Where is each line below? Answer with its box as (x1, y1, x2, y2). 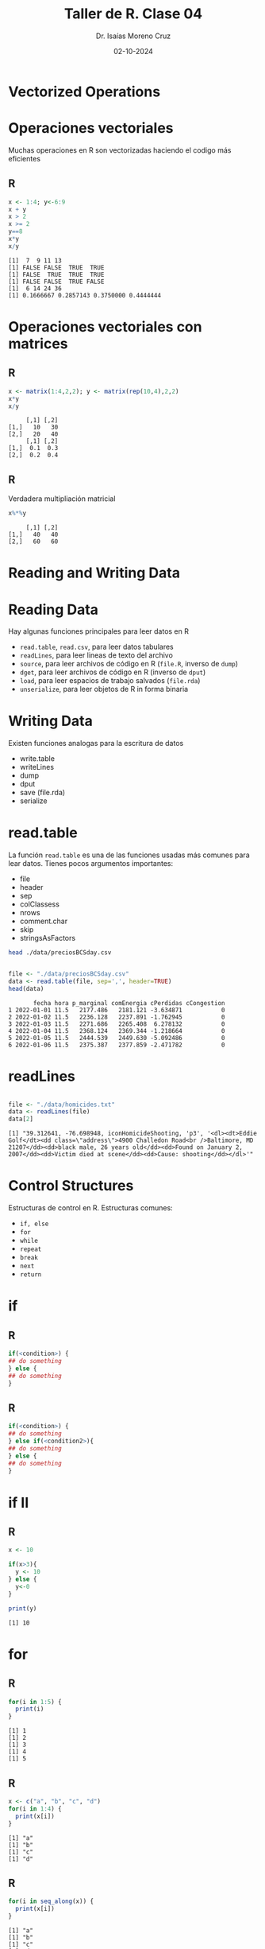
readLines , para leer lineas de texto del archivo (19, 650, 173, 660)
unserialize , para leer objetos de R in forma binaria (19, 685, 189, 694)
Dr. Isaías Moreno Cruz (95, 31, 171, 41)
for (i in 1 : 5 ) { (8, 1698, 62, 1706)
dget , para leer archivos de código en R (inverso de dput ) (19, 667, 206, 677)
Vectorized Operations (8, 83, 161, 100)
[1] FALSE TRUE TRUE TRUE (8, 270, 105, 278)
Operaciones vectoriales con (8, 318, 202, 336)
